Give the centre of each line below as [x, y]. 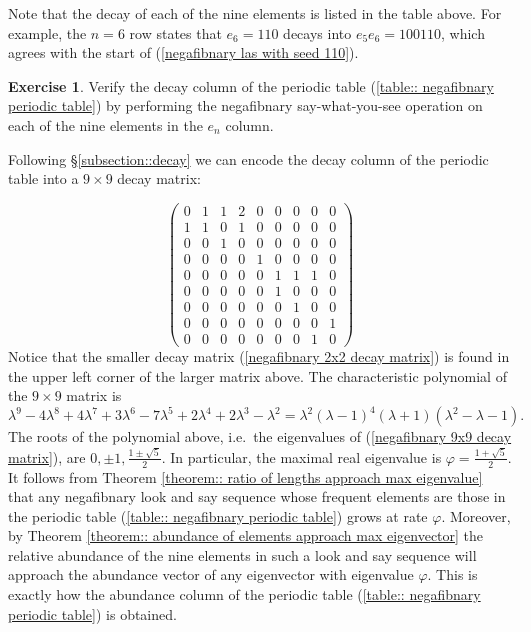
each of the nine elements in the [105, 124]
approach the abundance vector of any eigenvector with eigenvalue [211, 574]
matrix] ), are [47, 456]
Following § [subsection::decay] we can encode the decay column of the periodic [248, 158]
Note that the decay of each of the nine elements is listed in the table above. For [255, 13]
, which [462, 32]
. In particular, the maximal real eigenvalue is [301, 456]
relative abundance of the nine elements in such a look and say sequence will [242, 554]
